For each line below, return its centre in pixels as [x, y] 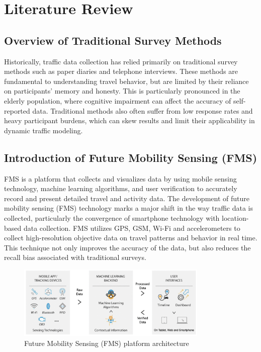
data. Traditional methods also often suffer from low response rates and [143, 110]
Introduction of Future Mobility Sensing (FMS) [131, 157]
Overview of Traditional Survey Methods [113, 40]
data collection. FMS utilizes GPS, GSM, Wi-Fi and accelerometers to [132, 228]
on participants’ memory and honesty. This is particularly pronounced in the [122, 91]
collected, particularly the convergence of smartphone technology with [112, 217]
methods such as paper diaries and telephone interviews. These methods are [121, 71]
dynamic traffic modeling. [43, 130]
